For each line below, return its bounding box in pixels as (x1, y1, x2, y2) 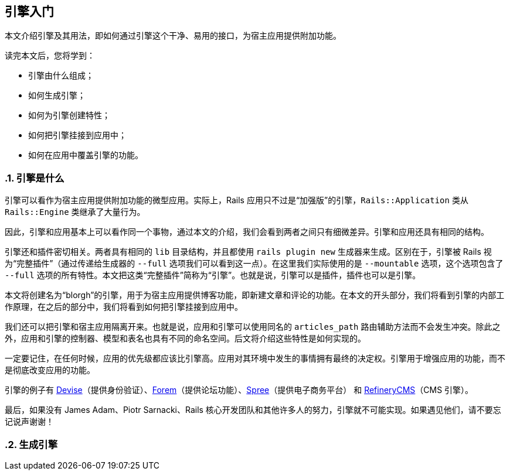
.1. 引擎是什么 (5, 172, 64, 184)
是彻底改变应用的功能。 (5, 365, 95, 375)
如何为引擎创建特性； (28, 110, 110, 121)
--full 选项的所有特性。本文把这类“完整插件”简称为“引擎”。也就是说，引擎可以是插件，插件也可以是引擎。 (5, 270, 421, 281)
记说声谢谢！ (5, 416, 54, 427)
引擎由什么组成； (28, 70, 94, 81)
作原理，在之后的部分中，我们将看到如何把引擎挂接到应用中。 (5, 302, 243, 312)
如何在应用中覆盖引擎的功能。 (28, 150, 143, 160)
